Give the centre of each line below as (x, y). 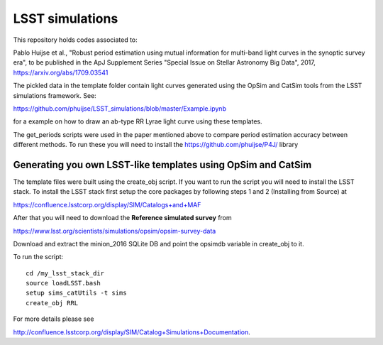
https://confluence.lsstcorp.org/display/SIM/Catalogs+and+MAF (107, 204)
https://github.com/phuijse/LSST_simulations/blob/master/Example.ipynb (120, 108)
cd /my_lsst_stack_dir (65, 273)
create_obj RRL (52, 303)
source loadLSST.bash (63, 283)
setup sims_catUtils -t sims (76, 293)
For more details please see (54, 319)
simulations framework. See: (55, 95)
